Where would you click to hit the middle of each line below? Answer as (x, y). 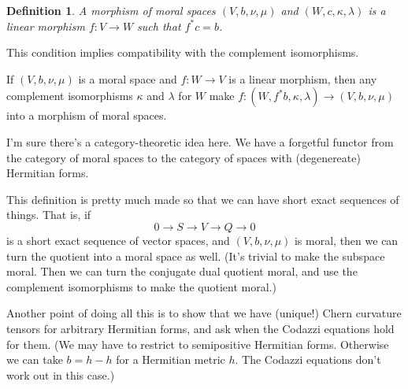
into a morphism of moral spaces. (87, 115)
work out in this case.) (61, 374)
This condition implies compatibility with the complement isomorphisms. (183, 52)
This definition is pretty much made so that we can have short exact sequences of (203, 199)
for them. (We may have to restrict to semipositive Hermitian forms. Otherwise (198, 344)
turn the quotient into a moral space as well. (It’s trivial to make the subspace (196, 256)
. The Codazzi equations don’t (308, 359)
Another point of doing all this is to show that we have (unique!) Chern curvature (204, 313)
